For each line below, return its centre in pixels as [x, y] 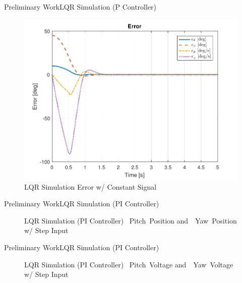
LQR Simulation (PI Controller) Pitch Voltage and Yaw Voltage [129, 264]
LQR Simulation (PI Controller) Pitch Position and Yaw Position [131, 220]
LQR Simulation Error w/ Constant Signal [90, 186]
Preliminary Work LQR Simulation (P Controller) [80, 7]
